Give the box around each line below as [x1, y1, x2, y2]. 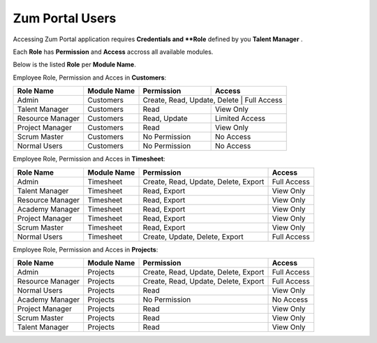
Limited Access [214, 114, 266, 124]
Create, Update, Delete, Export [142, 231, 244, 241]
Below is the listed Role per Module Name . [13, 60, 136, 69]
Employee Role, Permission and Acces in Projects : [13, 245, 158, 254]
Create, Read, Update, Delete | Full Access [142, 95, 283, 105]
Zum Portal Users [13, 10, 117, 26]
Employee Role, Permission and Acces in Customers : [13, 73, 167, 82]
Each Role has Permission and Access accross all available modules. [13, 48, 214, 56]
